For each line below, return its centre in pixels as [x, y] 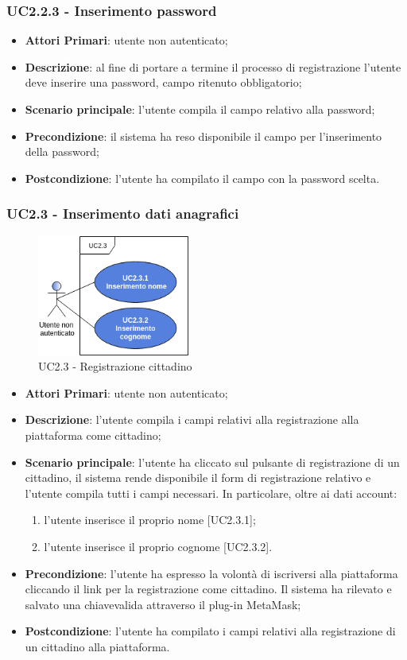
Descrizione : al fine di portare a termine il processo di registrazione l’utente [213, 66]
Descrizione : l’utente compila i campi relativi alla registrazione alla [192, 419]
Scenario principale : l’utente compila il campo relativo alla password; [200, 109]
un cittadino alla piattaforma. [97, 646]
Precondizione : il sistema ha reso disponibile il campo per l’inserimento [203, 136]
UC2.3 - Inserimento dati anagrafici [123, 214]
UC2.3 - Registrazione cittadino [115, 366]
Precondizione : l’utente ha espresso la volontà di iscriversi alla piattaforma [211, 573]
